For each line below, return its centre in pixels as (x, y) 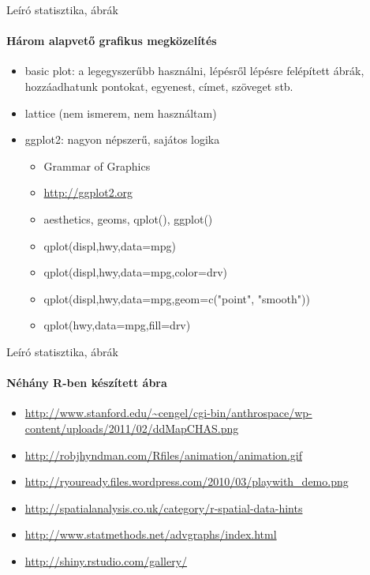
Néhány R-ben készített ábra (87, 383)
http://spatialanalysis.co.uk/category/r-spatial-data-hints (164, 507)
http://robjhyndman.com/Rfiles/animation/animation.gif (163, 455)
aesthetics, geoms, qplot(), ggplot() (128, 218)
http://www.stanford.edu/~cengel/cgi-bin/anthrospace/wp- (168, 413)
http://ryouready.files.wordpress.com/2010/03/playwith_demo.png (187, 481)
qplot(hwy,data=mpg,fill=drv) (117, 325)
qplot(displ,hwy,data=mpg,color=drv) (135, 272)
